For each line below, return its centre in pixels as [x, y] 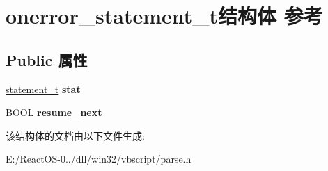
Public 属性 [47, 59]
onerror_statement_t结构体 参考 [164, 16]
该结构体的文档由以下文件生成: [75, 135]
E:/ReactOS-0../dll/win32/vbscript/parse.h [99, 159]
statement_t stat [43, 89]
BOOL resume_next [54, 112]
